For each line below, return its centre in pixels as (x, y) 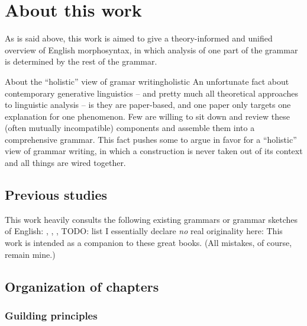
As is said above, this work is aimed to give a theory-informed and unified (139, 38)
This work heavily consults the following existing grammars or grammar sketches (151, 219)
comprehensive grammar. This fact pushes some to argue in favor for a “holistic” (151, 139)
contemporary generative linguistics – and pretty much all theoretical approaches (151, 93)
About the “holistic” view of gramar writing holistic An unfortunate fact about (147, 81)
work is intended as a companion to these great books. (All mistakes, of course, (148, 243)
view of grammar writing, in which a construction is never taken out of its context (154, 151)
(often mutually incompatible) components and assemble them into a (130, 128)
